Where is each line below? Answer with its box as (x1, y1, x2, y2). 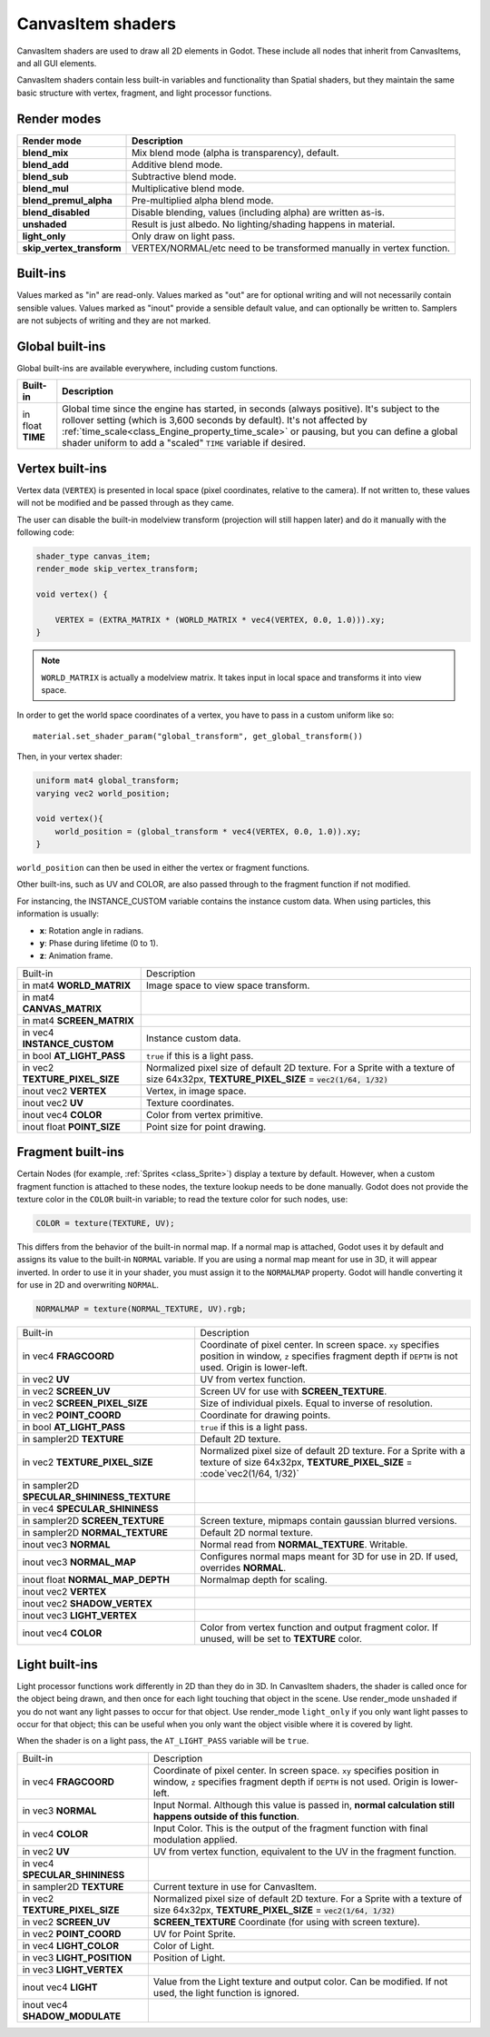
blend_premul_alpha (22, 193, 113, 206)
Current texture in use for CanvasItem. (152, 1880, 318, 1893)
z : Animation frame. (39, 950, 113, 962)
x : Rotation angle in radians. (39, 925, 144, 935)
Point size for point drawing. (145, 1120, 267, 1132)
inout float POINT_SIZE (22, 1120, 122, 1132)
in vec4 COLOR (22, 1827, 89, 1840)
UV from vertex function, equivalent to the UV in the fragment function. (152, 1844, 457, 1857)
